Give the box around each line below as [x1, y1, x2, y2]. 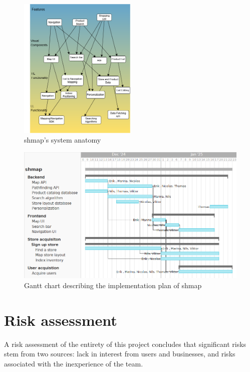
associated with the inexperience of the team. [4, 358, 143, 368]
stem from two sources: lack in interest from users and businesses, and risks [4, 348, 235, 359]
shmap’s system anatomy [24, 135, 101, 145]
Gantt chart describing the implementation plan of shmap [24, 280, 202, 291]
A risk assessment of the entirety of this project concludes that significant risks [4, 338, 246, 349]
